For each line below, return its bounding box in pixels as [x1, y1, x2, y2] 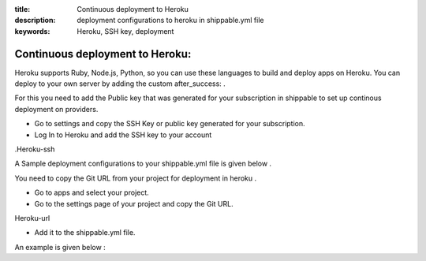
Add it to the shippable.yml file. [34, 228, 136, 237]
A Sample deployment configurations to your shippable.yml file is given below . [14, 158, 272, 169]
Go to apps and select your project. [34, 188, 149, 197]
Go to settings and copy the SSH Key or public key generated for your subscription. [34, 119, 305, 129]
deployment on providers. [14, 104, 99, 114]
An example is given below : [14, 242, 106, 252]
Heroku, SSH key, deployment [77, 26, 174, 35]
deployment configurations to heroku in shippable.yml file [77, 16, 264, 25]
